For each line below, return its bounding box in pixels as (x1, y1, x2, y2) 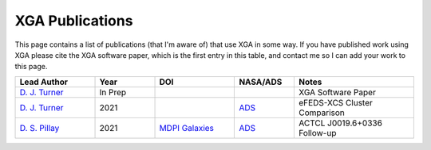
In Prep (99, 87, 127, 98)
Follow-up (299, 127, 337, 138)
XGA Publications (14, 12, 133, 29)
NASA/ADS (239, 76, 283, 87)
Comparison (299, 107, 345, 118)
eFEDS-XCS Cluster (299, 97, 373, 108)
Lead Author (19, 76, 68, 87)
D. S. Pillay (19, 122, 60, 133)
